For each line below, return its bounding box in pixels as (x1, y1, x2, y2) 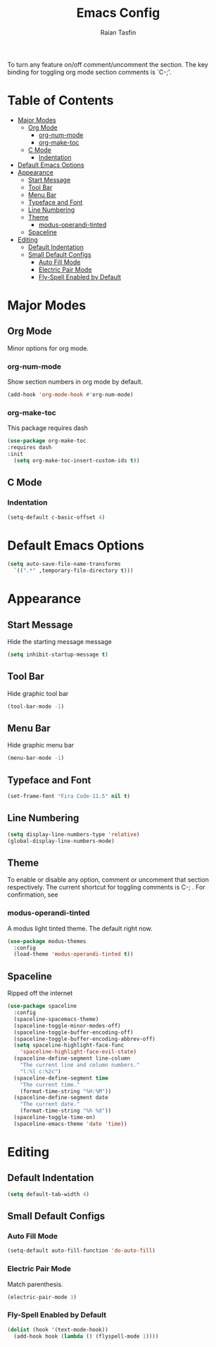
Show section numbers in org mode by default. (7, 378, 144, 386)
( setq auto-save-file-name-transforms (7, 561, 121, 568)
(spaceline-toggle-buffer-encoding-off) (13, 1029, 134, 1036)
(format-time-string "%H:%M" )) (20, 1087, 112, 1095)
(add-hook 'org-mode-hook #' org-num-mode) (7, 391, 134, 398)
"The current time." (20, 1081, 80, 1088)
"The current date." (20, 1101, 80, 1108)
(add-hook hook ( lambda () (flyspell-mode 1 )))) (13, 1332, 159, 1340)
